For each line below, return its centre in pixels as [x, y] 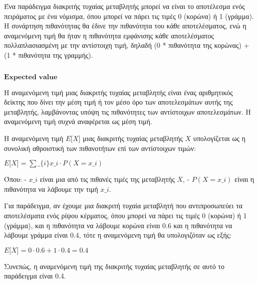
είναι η [245, 179]
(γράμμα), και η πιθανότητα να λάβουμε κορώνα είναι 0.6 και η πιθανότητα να [118, 225]
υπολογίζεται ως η [219, 138]
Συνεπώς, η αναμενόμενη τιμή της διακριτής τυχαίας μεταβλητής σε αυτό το [114, 266]
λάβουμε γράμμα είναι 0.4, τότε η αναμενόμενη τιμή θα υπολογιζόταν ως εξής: [118, 235]
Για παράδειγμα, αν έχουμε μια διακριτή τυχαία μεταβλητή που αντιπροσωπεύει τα [123, 206]
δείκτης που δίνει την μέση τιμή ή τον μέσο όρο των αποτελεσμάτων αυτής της [119, 102]
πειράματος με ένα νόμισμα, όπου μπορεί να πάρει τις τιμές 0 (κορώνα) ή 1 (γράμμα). [129, 16]
